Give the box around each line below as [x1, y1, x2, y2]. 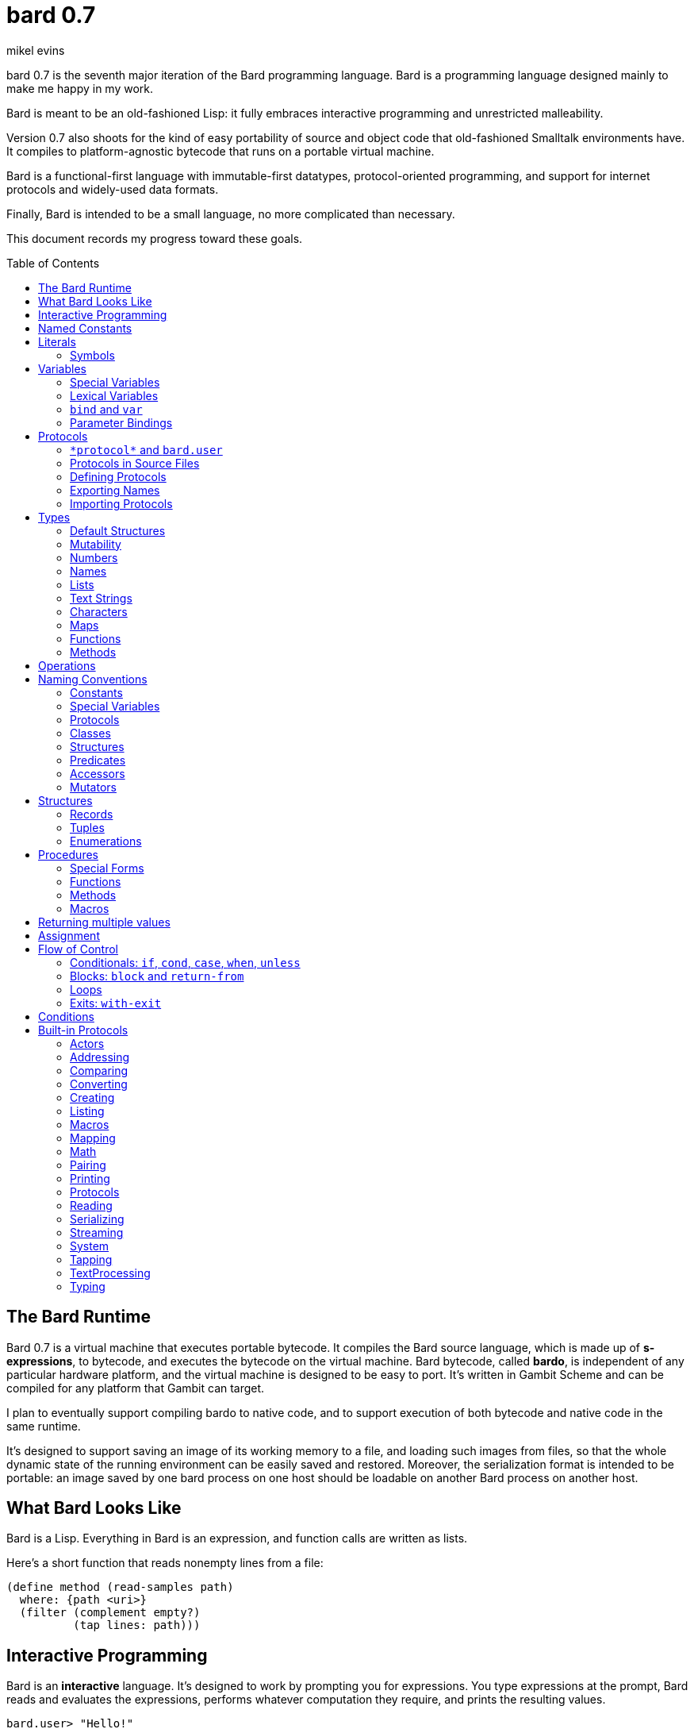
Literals [38, 334, 76, 348]
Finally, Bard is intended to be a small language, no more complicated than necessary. [6, 206, 455, 221]
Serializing [70, 1211, 125, 1226]
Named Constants [38, 321, 132, 335]
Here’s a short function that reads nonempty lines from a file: [6, 1556, 324, 1570]
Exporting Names [70, 483, 160, 497]
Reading [70, 1198, 113, 1212]
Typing [70, 1279, 105, 1293]
